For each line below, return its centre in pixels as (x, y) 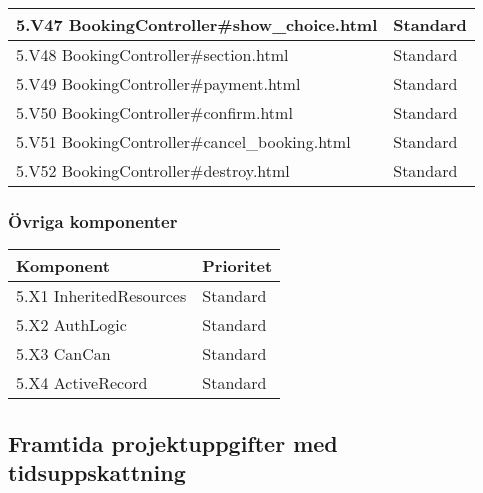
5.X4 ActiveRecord (82, 383)
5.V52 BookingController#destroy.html (153, 170)
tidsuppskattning (97, 472)
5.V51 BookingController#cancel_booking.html (183, 141)
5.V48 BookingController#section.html (152, 54)
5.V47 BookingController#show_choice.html (197, 24)
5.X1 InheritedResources (101, 296)
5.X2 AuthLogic (71, 325)
